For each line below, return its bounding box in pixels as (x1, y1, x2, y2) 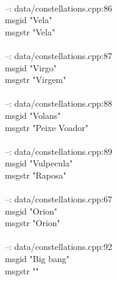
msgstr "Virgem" (5, 73, 66, 86)
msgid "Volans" (5, 108, 61, 121)
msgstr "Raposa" (5, 168, 66, 181)
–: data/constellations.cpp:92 (5, 240, 112, 253)
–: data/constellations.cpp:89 (5, 144, 112, 157)
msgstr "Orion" (5, 216, 60, 229)
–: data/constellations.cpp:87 (5, 49, 112, 62)
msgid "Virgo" (5, 61, 57, 74)
